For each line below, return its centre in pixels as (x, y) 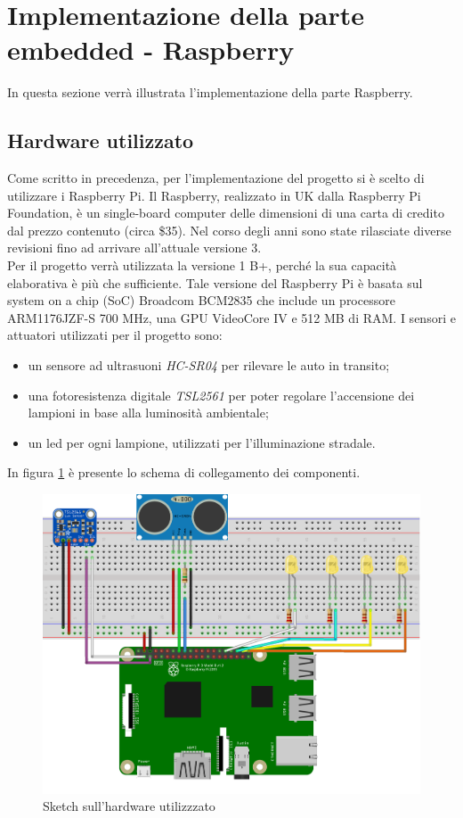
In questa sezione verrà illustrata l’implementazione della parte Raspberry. (210, 92)
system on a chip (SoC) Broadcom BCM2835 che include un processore (201, 300)
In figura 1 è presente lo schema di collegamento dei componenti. (184, 472)
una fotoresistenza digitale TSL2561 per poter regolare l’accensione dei (221, 395)
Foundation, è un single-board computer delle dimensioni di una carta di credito (226, 213)
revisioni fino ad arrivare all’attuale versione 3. (134, 248)
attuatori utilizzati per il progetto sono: (115, 335)
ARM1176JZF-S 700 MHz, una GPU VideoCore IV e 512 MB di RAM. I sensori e (231, 317)
